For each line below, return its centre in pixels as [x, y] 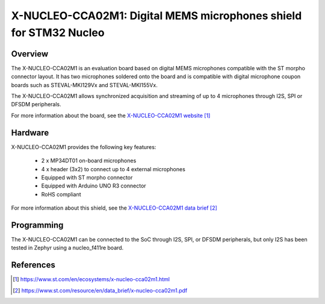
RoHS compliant [61, 194]
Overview [30, 54]
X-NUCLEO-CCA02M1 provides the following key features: [84, 147]
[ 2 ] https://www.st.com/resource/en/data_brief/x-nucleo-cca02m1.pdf [100, 290]
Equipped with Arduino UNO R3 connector [94, 186]
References [33, 265]
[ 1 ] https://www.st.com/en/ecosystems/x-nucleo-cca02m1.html [91, 279]
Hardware [30, 132]
